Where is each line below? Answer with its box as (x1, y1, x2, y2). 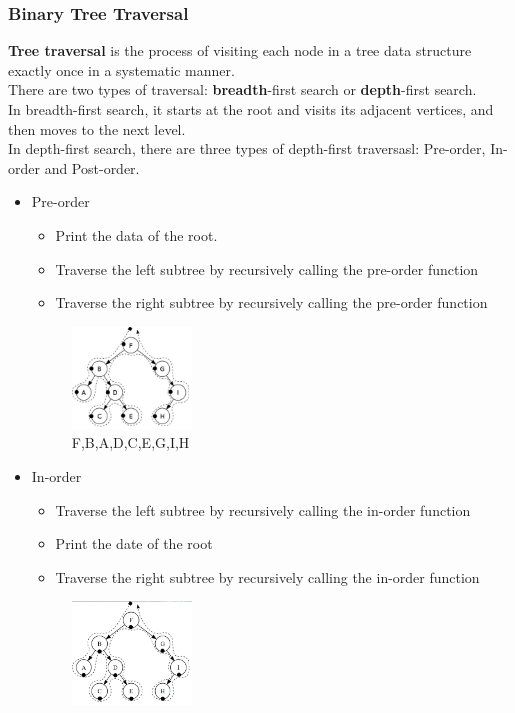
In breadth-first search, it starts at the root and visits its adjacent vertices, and (8, 99, 494, 119)
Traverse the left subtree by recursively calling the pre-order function (55, 258, 479, 279)
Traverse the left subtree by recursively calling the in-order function (55, 499, 471, 520)
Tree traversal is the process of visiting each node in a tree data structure (8, 40, 472, 61)
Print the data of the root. (55, 224, 218, 245)
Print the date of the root (55, 533, 213, 554)
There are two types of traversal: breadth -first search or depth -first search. (8, 79, 477, 100)
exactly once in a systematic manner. (8, 59, 235, 80)
